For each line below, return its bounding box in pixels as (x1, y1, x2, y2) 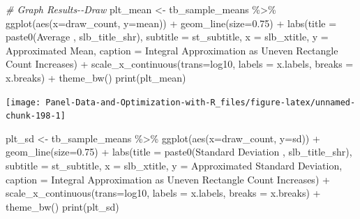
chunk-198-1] (6, 111, 66, 121)
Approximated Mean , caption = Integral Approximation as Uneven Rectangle (6, 43, 338, 57)
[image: (6, 97, 41, 107)
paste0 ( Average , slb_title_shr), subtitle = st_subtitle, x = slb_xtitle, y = (6, 29, 329, 44)
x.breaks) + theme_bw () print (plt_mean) (6, 70, 186, 84)
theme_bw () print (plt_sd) (6, 199, 119, 213)
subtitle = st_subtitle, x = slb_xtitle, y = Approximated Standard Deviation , (6, 158, 343, 173)
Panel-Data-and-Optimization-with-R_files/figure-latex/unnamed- (45, 97, 356, 107)
